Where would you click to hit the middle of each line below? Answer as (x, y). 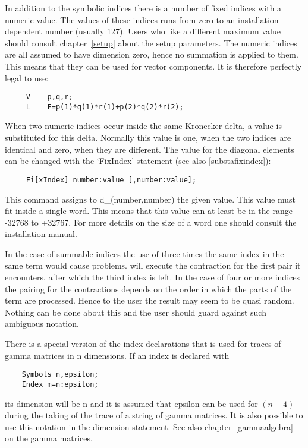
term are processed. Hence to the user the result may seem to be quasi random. (150, 300)
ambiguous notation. (42, 324)
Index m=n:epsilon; (60, 384)
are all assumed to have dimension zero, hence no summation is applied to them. (152, 54)
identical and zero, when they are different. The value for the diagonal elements (150, 149)
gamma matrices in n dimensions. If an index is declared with (117, 355)
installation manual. (41, 234)
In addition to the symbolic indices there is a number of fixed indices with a (143, 8)
